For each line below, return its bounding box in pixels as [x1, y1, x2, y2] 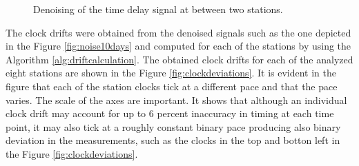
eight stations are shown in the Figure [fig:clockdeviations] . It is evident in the [6, 65, 337, 80]
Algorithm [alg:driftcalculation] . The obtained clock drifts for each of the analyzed [6, 52, 353, 66]
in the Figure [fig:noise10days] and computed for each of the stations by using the [6, 39, 351, 53]
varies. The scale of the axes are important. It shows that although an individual [6, 92, 347, 107]
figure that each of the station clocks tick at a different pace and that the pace [6, 79, 338, 93]
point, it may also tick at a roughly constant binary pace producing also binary [6, 119, 341, 134]
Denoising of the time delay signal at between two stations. [33, 2, 283, 16]
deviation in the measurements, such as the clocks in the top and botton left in [6, 133, 340, 147]
